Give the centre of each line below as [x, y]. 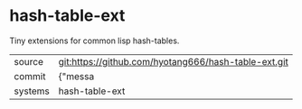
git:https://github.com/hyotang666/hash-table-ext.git [174, 61]
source [28, 61]
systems [32, 91]
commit [30, 76]
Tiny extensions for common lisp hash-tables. [94, 41]
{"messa [76, 76]
